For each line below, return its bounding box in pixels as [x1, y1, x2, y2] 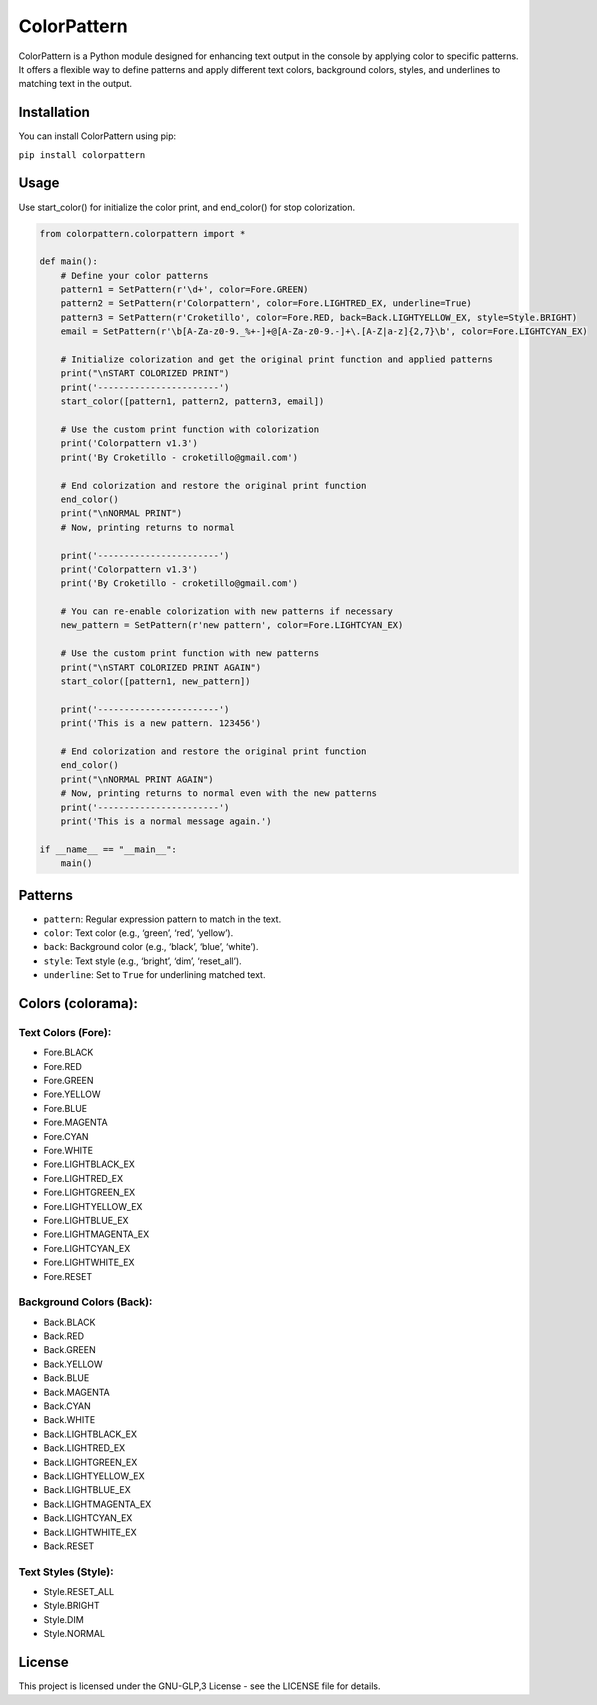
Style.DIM [43, 1613, 84, 1625]
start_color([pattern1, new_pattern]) [60, 676, 251, 687]
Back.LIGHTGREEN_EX [43, 1456, 138, 1468]
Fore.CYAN [43, 1130, 89, 1142]
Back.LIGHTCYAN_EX [43, 1512, 133, 1524]
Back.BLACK [43, 1316, 96, 1328]
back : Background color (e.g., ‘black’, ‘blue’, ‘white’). [43, 941, 259, 953]
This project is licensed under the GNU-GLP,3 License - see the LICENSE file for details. [18, 1680, 381, 1692]
